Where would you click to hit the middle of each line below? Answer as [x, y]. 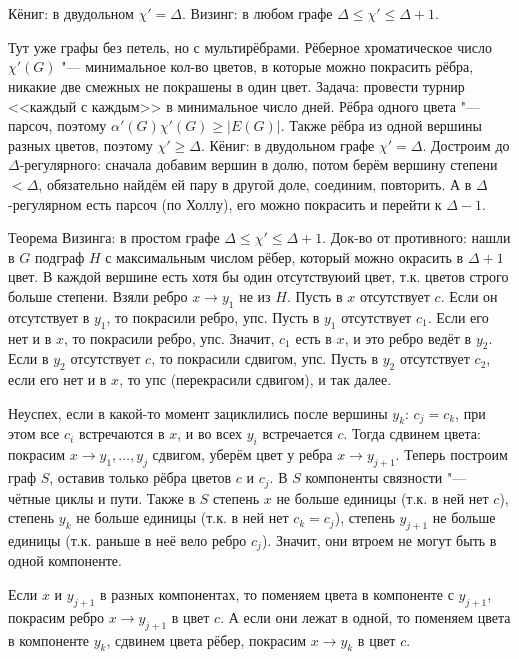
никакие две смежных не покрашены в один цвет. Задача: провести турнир [236, 85]
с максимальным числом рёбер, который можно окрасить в [284, 256]
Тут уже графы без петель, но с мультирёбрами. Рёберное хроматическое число [250, 46]
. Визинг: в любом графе [257, 13]
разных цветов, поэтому [80, 144]
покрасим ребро [56, 616]
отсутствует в [49, 316]
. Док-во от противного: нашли [416, 237]
